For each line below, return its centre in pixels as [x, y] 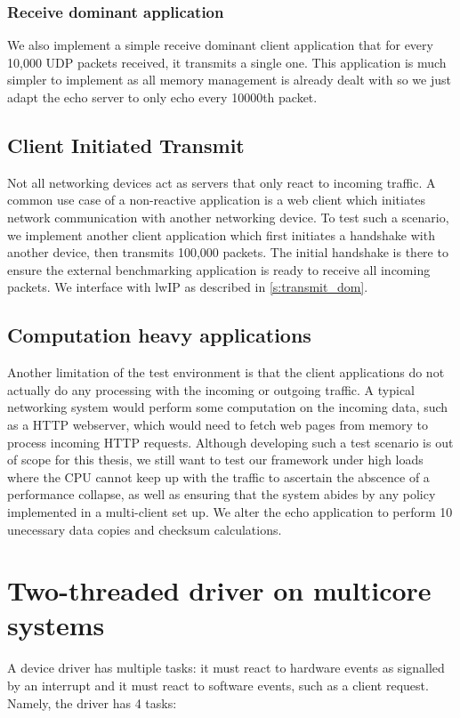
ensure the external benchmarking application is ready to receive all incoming [219, 269]
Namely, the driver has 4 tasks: [92, 702]
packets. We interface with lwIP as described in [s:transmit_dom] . [188, 287]
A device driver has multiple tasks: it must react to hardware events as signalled [226, 668]
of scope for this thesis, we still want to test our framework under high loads [215, 460]
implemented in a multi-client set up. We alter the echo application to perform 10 [230, 511]
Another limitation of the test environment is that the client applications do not [226, 372]
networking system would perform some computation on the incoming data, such [228, 407]
